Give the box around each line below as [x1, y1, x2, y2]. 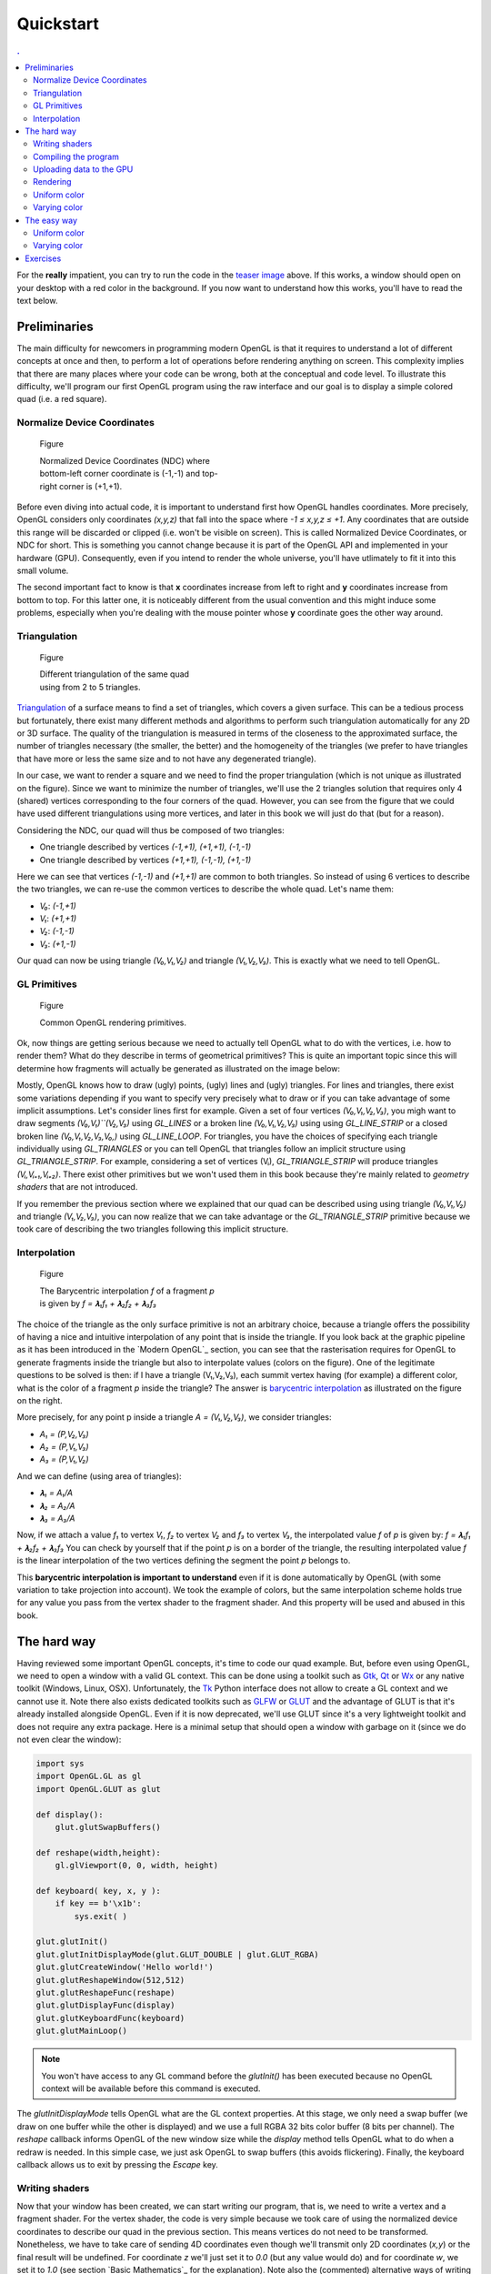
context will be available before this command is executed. [41, 2083, 261, 2094]
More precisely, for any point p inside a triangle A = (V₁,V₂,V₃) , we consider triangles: [16, 1412, 332, 1423]
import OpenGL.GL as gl [35, 1771, 143, 1782]
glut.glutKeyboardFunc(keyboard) [35, 2013, 185, 2023]
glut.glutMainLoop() [35, 2026, 127, 2037]
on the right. [16, 1394, 63, 1405]
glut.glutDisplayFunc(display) [35, 2000, 176, 2010]
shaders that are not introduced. [16, 1182, 138, 1192]
